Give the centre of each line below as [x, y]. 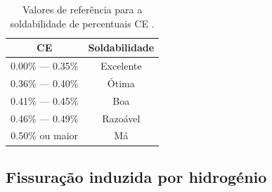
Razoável [121, 118]
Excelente [121, 66]
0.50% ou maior [45, 135]
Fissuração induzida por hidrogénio [136, 176]
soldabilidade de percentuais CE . [82, 23]
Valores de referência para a [82, 9]
